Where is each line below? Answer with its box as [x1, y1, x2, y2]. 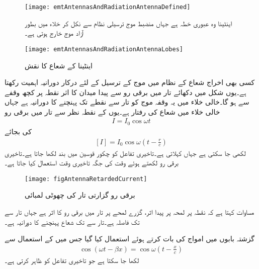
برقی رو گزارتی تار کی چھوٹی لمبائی [25, 190, 135, 200]
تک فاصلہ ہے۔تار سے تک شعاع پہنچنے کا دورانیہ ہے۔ [5, 216, 140, 227]
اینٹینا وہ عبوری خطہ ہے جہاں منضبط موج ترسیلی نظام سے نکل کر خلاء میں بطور [25, 18, 232, 28]
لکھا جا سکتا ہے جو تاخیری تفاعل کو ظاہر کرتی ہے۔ [5, 254, 139, 265]
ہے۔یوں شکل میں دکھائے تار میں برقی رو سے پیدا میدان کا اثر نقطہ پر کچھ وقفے [5, 86, 246, 97]
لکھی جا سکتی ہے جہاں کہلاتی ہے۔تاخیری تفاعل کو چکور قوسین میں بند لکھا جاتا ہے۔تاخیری [5, 147, 246, 158]
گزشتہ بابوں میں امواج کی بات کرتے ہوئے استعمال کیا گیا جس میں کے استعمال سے [5, 233, 255, 244]
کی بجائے [5, 126, 32, 136]
